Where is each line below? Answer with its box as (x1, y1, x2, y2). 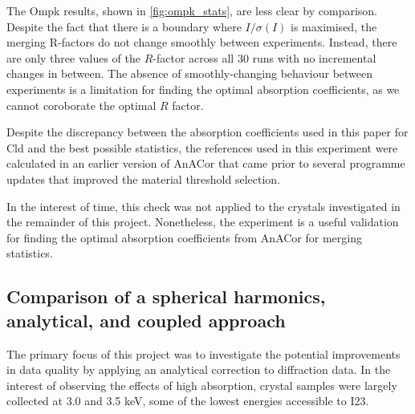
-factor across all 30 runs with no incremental (153, 49, 376, 66)
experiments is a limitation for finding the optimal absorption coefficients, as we (6, 80, 400, 97)
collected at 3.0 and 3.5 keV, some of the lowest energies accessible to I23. (6, 392, 369, 409)
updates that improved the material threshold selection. (6, 170, 281, 187)
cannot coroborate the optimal (6, 96, 157, 113)
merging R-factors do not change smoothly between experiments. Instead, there (6, 34, 397, 51)
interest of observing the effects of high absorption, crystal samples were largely (6, 376, 397, 393)
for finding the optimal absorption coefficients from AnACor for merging (6, 229, 362, 246)
